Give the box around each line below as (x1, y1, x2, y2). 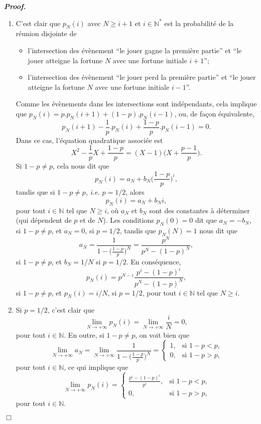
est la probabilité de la (164, 18, 234, 28)
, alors (125, 187, 145, 197)
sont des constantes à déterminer (149, 205, 250, 215)
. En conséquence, (126, 256, 181, 267)
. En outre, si (64, 329, 104, 340)
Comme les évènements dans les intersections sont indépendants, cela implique (16, 98, 257, 109)
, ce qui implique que (64, 361, 128, 372)
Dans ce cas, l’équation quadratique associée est (16, 134, 163, 145)
